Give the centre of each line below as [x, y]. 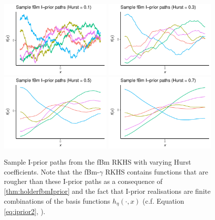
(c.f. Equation [163, 200]
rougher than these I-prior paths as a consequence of [83, 181]
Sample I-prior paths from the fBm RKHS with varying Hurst [98, 162]
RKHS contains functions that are [157, 171]
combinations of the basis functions [57, 200]
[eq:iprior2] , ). [25, 211]
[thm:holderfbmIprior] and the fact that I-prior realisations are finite [107, 191]
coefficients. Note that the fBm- [52, 171]
